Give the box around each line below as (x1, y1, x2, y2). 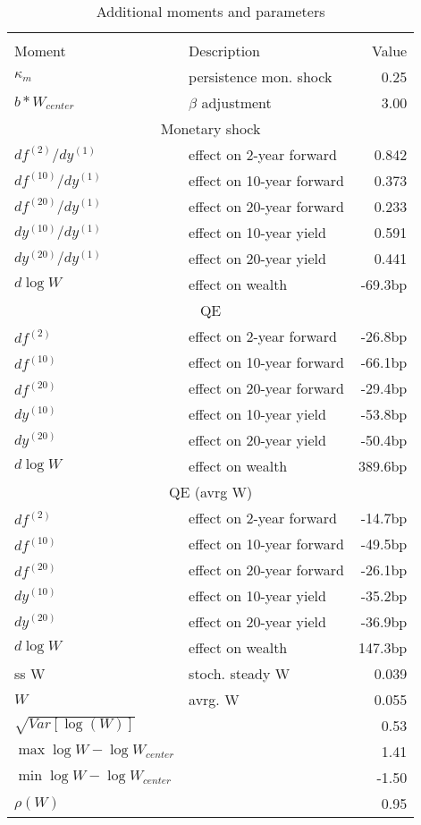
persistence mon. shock (189, 66, 333, 87)
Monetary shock (160, 118, 261, 139)
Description (189, 40, 260, 61)
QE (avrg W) (169, 481, 253, 502)
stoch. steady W (189, 663, 290, 684)
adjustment (201, 92, 272, 113)
